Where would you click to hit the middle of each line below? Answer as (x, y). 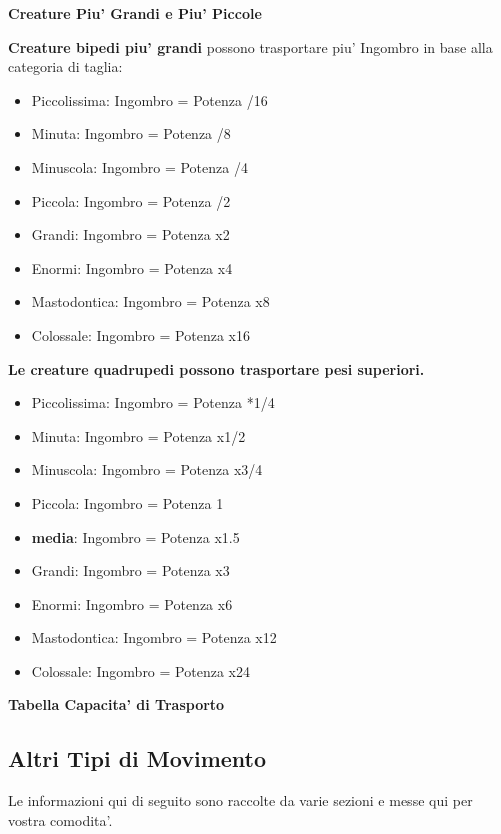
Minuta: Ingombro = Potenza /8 (131, 133)
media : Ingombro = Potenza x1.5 (135, 536)
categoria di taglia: (65, 66)
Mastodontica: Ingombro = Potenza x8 (150, 301)
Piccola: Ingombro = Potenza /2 (131, 200)
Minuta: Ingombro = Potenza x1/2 (138, 435)
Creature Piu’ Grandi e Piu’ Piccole (135, 13)
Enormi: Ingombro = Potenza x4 (132, 267)
